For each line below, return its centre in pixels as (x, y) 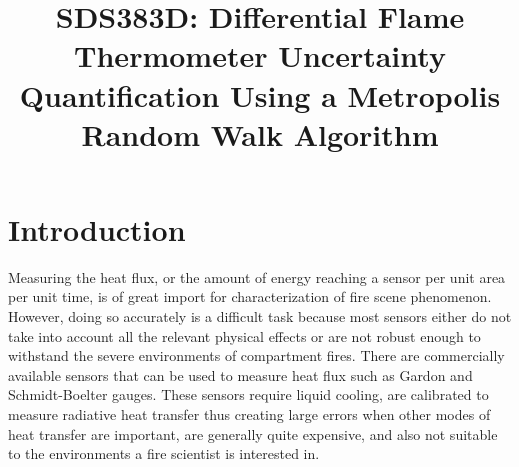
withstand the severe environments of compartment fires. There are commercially (256, 355)
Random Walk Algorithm (260, 133)
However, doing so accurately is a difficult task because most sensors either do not (260, 316)
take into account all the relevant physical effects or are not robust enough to (244, 335)
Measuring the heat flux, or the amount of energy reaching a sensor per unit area (257, 276)
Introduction (97, 228)
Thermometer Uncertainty (260, 55)
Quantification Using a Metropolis (260, 94)
